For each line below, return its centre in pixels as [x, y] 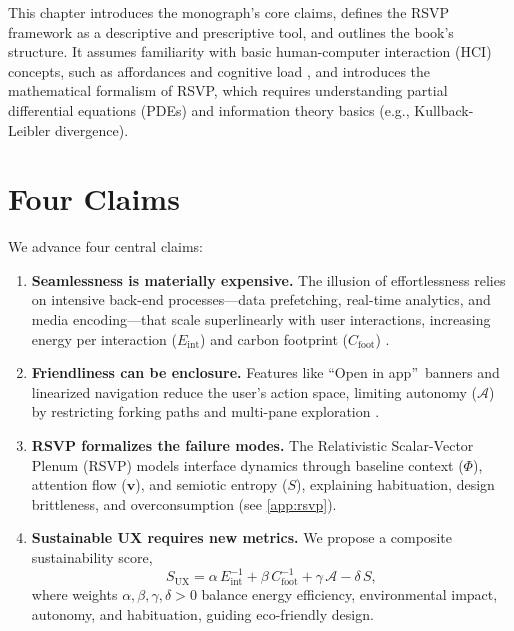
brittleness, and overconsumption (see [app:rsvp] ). [184, 503]
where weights [74, 594]
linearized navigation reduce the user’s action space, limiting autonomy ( [254, 391]
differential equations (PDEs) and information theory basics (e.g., [209, 109]
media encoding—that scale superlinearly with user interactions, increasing [261, 319]
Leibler [29, 129]
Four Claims [94, 198]
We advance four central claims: [105, 246]
